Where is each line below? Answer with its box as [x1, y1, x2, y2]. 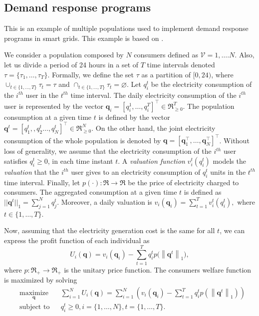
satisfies [4, 155, 27, 166]
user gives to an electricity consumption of [71, 166, 201, 177]
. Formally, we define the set [47, 69, 134, 79]
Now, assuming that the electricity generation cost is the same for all [4, 225, 215, 236]
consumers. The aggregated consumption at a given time [4, 187, 177, 197]
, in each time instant [47, 155, 113, 166]
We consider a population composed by [4, 49, 124, 60]
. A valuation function [118, 155, 185, 166]
